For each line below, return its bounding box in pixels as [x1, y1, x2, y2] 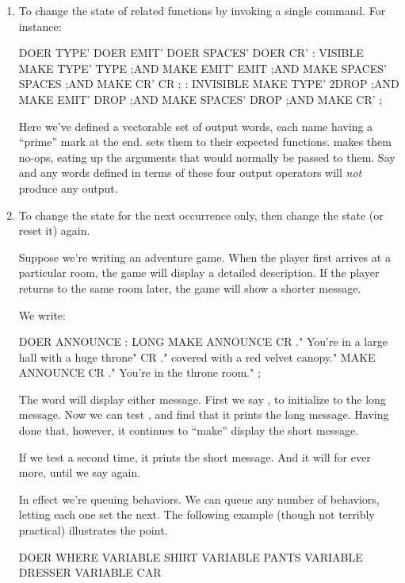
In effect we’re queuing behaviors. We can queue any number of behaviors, [18, 490, 380, 507]
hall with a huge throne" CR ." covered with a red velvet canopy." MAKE [18, 348, 376, 365]
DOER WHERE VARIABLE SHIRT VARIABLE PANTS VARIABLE [18, 548, 363, 565]
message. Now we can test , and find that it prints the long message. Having [18, 406, 389, 423]
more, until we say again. [18, 464, 141, 481]
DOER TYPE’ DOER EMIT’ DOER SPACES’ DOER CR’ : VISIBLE [18, 44, 364, 61]
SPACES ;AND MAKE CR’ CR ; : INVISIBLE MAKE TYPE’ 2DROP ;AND [18, 75, 399, 92]
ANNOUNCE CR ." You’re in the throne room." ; [18, 364, 261, 381]
